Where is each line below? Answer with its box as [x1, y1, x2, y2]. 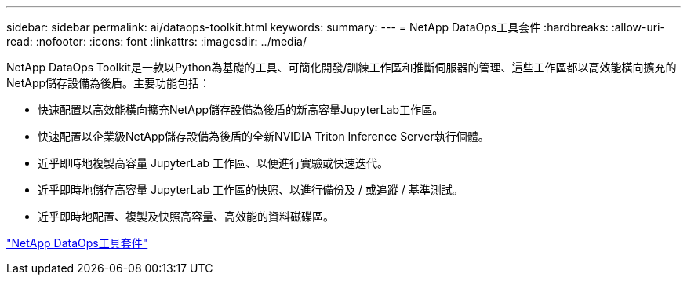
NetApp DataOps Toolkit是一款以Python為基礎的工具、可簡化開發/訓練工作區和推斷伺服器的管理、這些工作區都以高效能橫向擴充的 [6, 60, 677, 74]
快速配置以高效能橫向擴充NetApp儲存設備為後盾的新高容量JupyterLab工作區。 [38, 103, 444, 116]
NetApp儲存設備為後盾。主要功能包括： [6, 76, 211, 89]
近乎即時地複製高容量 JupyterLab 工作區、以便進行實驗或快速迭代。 [38, 156, 388, 170]
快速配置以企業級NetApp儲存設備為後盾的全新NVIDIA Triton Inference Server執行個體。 [38, 130, 489, 143]
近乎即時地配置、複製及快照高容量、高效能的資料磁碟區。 [38, 210, 334, 223]
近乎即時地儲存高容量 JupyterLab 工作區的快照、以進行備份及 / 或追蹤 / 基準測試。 [38, 183, 463, 196]
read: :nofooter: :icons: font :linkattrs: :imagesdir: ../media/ [6, 35, 307, 48]
